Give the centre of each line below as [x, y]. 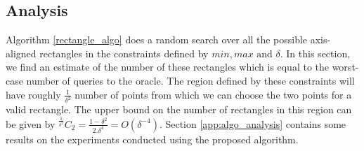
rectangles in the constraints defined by [124, 53]
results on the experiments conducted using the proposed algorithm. [152, 139]
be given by [31, 123]
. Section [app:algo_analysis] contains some [253, 123]
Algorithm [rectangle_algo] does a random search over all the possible [157, 39]
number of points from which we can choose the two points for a [213, 94]
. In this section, [315, 53]
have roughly [33, 94]
